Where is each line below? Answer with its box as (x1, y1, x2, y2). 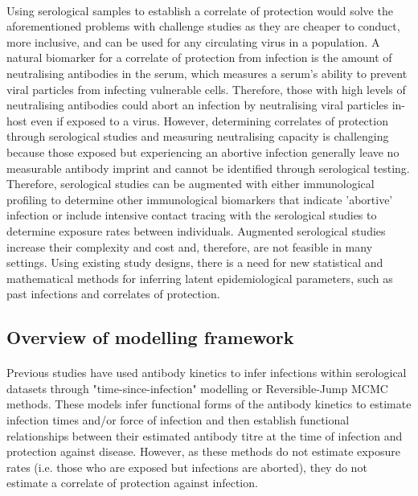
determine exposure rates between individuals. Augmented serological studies (6, 222, 386, 239)
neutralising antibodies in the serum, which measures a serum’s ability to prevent (6, 64, 408, 81)
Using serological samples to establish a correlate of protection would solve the (6, 2, 393, 18)
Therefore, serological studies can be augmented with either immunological (6, 175, 375, 192)
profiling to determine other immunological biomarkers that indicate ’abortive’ (6, 191, 393, 207)
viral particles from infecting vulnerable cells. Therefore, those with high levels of (6, 80, 406, 97)
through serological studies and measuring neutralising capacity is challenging (6, 128, 389, 145)
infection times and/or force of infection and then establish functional (6, 412, 350, 428)
